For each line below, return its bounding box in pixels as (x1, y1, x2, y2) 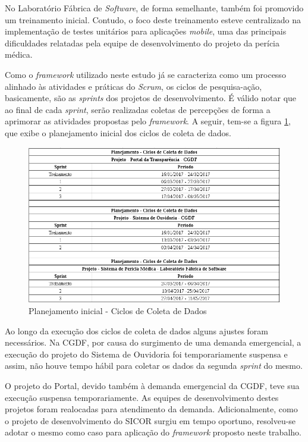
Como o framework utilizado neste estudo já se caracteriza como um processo (5, 68, 286, 80)
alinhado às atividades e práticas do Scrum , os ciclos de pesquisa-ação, (5, 80, 262, 92)
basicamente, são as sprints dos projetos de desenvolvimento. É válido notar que (5, 92, 297, 104)
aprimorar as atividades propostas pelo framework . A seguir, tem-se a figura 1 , (5, 115, 291, 127)
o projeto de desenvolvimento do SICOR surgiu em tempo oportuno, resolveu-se (5, 414, 296, 427)
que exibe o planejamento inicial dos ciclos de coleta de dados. (5, 126, 231, 139)
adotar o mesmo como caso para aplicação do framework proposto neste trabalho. (5, 426, 301, 438)
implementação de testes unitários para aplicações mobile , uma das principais (5, 25, 287, 37)
